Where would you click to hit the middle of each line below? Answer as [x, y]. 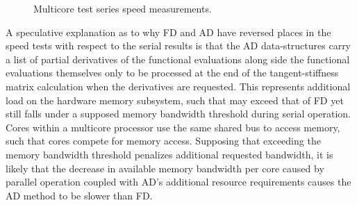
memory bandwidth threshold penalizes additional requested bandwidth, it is [169, 154]
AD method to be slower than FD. [79, 195]
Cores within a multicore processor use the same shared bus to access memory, [173, 127]
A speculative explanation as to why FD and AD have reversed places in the [168, 32]
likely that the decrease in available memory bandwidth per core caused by [165, 168]
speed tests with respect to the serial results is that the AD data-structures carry [178, 46]
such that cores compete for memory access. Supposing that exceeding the [163, 141]
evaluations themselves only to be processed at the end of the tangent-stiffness [172, 73]
